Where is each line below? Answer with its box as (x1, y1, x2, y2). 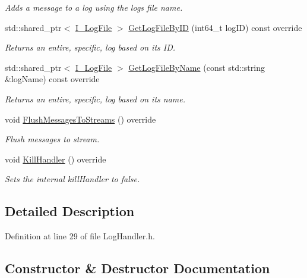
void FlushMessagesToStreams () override (5, 113, 156, 125)
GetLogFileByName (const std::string (128, 61, 265, 73)
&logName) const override (5, 73, 100, 85)
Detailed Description (5, 202, 135, 220)
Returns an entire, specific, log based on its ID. (5, 41, 176, 54)
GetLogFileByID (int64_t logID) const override (128, 21, 302, 33)
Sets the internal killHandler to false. (5, 173, 140, 185)
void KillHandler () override (5, 152, 106, 165)
